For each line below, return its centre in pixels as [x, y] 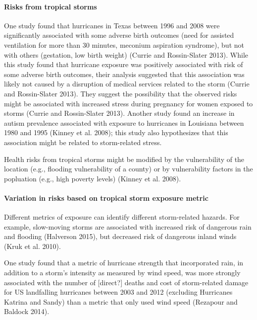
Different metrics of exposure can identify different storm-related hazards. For [122, 217]
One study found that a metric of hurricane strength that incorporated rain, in [124, 263]
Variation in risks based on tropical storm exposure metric [106, 198]
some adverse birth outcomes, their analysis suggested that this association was [124, 74]
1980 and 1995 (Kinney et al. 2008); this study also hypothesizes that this [116, 132]
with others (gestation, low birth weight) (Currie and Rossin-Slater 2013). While [126, 54]
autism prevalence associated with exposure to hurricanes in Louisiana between [124, 122]
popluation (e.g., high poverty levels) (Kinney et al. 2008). [93, 178]
